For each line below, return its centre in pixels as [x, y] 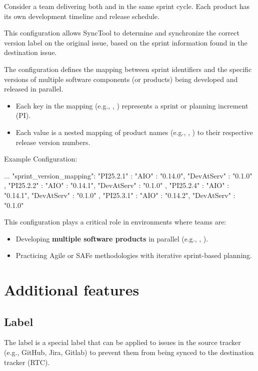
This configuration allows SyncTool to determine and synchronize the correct [122, 33]
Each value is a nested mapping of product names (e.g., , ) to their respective [134, 132]
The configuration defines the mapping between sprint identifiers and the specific [128, 69]
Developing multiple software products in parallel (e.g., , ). [112, 238]
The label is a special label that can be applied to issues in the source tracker [122, 342]
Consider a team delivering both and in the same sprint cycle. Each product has [127, 6]
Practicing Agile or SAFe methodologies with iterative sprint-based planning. [134, 255]
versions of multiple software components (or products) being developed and [121, 79]
